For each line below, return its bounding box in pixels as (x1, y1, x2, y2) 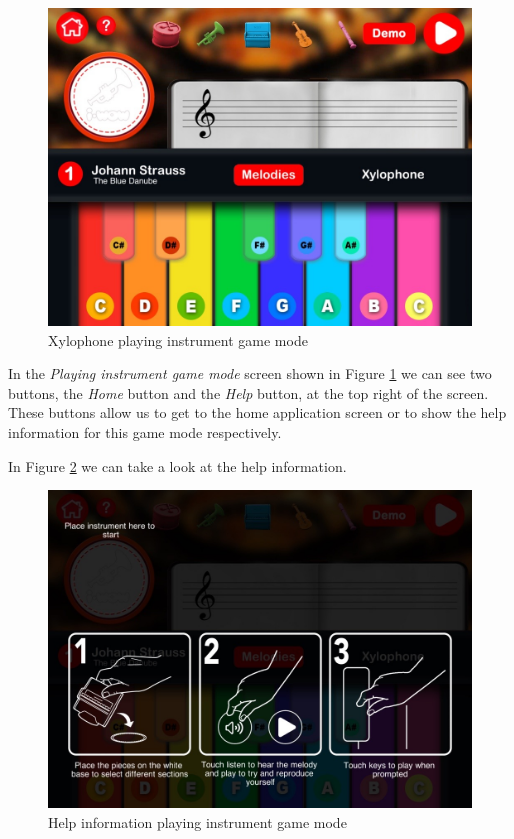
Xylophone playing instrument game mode (48, 329, 308, 350)
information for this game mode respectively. (8, 421, 282, 442)
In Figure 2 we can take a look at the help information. (8, 455, 347, 476)
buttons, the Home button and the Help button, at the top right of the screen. (8, 382, 489, 403)
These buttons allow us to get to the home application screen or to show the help (8, 402, 507, 423)
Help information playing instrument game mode (48, 811, 347, 832)
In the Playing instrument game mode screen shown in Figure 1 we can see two (8, 363, 492, 384)
